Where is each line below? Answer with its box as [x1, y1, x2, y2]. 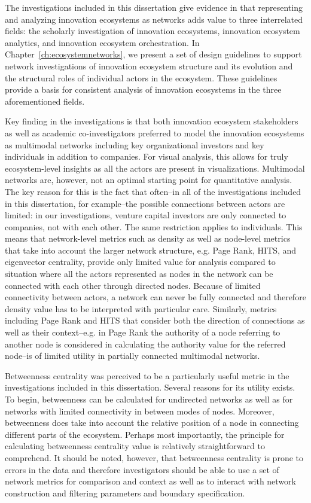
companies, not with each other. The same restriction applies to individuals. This [5, 220, 303, 233]
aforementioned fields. [5, 94, 85, 107]
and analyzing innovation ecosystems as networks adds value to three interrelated [5, 13, 303, 25]
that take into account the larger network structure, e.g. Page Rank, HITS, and [5, 243, 297, 256]
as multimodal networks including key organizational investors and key [5, 138, 264, 151]
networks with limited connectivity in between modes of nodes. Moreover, [5, 404, 275, 417]
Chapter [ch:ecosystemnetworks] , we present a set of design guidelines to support [5, 48, 302, 60]
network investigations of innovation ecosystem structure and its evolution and [5, 59, 293, 72]
